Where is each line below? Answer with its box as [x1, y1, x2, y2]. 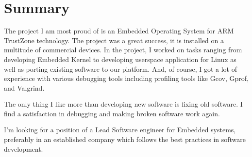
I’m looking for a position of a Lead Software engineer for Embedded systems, [4, 125, 236, 135]
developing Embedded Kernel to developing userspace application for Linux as [4, 54, 236, 64]
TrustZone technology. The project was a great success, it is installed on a [4, 35, 224, 45]
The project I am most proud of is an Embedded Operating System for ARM [4, 26, 234, 36]
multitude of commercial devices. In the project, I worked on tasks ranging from [4, 45, 242, 55]
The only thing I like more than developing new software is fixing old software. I [4, 99, 243, 109]
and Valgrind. [4, 82, 45, 93]
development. [4, 143, 43, 154]
